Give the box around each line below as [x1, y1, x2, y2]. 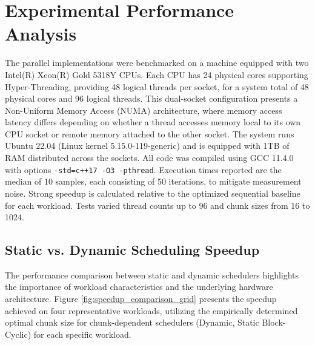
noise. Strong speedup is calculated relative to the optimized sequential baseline [5, 186, 300, 199]
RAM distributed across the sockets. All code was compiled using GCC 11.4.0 [5, 151, 294, 164]
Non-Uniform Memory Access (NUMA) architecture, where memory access [5, 103, 282, 116]
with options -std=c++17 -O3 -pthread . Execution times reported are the [5, 163, 282, 176]
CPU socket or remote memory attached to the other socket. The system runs [5, 127, 294, 140]
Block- [262, 316, 286, 329]
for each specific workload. [33, 327, 131, 340]
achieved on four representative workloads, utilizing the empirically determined [5, 304, 298, 317]
